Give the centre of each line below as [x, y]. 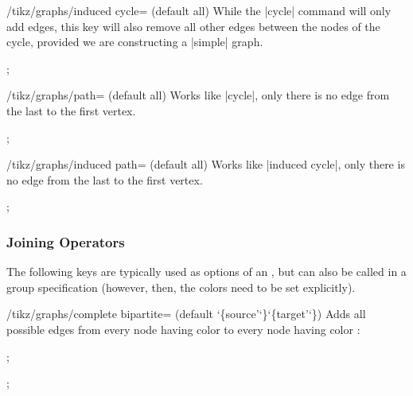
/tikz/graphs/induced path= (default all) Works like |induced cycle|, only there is [206, 164]
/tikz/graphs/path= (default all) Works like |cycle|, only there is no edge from [198, 95]
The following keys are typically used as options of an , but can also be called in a [206, 272]
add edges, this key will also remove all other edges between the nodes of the [193, 26]
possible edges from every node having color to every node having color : [183, 329]
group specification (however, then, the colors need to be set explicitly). [181, 287]
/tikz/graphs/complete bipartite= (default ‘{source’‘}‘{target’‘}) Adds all [186, 314]
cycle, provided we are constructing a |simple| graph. [135, 42]
